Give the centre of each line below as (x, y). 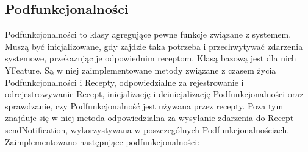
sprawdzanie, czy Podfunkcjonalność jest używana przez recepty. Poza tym (144, 105)
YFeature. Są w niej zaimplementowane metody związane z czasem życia (141, 70)
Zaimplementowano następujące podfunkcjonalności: (102, 141)
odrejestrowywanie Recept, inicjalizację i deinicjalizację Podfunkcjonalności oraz (154, 94)
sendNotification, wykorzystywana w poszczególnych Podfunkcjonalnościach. (147, 129)
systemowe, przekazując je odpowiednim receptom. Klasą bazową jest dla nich (151, 58)
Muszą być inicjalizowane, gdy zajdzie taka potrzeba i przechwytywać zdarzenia (154, 46)
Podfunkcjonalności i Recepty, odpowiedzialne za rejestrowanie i (124, 82)
